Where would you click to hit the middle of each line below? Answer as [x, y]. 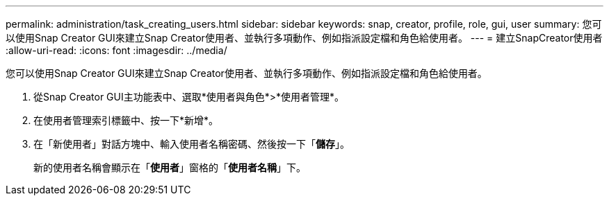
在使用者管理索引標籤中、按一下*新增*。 [126, 120]
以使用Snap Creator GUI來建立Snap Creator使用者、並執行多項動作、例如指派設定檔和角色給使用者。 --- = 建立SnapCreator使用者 [304, 38]
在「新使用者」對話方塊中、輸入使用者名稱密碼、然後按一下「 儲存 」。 [192, 144]
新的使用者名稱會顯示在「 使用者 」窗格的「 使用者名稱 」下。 [170, 167]
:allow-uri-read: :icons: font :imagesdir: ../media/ [116, 50]
